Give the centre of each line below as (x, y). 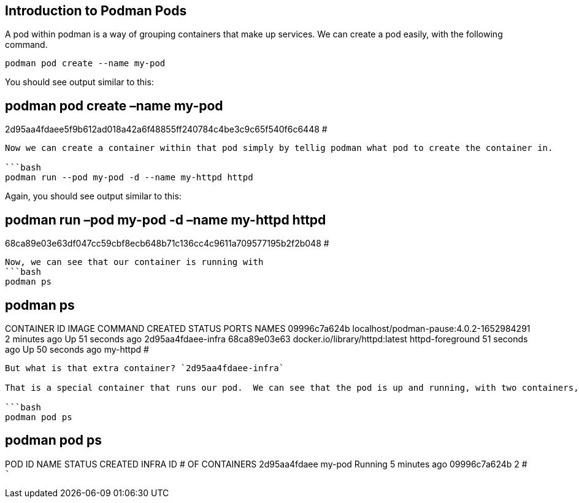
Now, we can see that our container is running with (134, 262)
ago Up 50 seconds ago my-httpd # (77, 349)
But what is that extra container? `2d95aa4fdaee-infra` (145, 368)
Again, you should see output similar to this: (93, 196)
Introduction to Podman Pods (96, 11)
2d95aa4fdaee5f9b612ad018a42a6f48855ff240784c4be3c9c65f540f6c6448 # (166, 129)
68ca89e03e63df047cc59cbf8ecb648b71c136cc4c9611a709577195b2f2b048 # (167, 244)
